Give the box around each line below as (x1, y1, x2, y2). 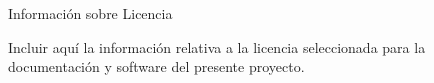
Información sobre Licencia (8, 3, 173, 24)
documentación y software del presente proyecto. (8, 56, 305, 77)
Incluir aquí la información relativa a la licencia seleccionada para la (8, 36, 426, 57)
